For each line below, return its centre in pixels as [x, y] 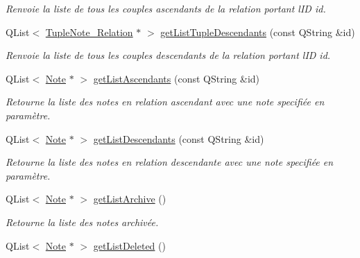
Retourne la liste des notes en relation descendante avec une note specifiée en [170, 162]
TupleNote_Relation [89, 32]
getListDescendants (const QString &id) [179, 138]
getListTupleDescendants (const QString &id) [258, 32]
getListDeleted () [129, 245]
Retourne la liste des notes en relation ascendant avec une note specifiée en [165, 102]
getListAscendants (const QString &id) [177, 78]
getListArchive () [130, 199]
